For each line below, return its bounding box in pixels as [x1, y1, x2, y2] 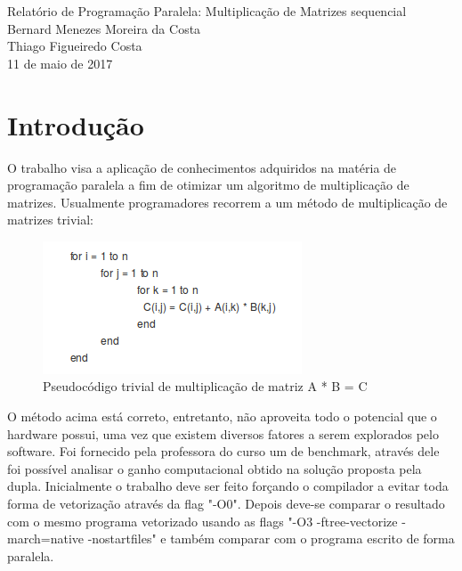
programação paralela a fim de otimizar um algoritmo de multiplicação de [7, 175, 409, 194]
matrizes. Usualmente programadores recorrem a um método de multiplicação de [7, 192, 448, 211]
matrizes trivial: [7, 210, 93, 229]
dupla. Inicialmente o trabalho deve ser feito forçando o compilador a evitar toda [7, 477, 449, 495]
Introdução [7, 106, 144, 143]
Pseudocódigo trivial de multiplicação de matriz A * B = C [43, 377, 368, 396]
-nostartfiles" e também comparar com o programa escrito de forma [87, 529, 455, 548]
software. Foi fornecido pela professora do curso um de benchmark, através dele [7, 442, 440, 461]
